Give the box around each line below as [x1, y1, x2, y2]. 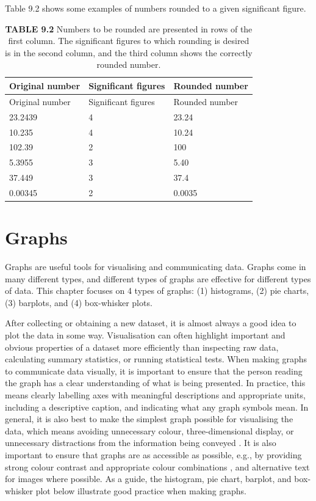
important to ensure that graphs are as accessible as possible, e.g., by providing [5, 448, 302, 461]
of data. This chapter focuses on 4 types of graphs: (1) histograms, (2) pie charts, [5, 284, 309, 297]
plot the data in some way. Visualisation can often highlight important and [5, 329, 285, 342]
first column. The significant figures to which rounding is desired [8, 34, 250, 47]
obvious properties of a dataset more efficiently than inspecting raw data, [5, 340, 279, 353]
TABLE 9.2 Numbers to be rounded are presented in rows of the [5, 22, 253, 35]
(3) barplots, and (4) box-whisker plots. [5, 296, 153, 309]
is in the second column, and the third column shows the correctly [5, 46, 253, 59]
